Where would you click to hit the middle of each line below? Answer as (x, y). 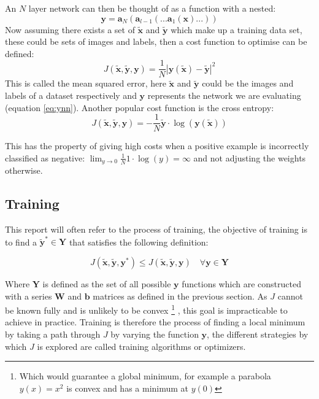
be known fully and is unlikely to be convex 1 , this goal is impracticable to (146, 309)
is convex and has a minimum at (128, 388)
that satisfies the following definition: (139, 242)
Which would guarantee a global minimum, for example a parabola (145, 376)
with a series (29, 296)
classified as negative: (45, 157)
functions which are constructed (241, 284)
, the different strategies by (258, 334)
